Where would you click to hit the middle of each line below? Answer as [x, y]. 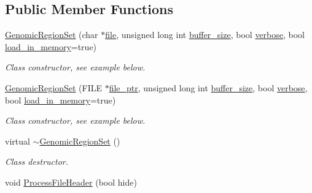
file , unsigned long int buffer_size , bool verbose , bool [205, 35]
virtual [18, 141]
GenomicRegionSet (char [52, 35]
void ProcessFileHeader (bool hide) [71, 182]
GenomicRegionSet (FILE [53, 87]
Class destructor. [37, 161]
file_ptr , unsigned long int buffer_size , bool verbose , [208, 87]
